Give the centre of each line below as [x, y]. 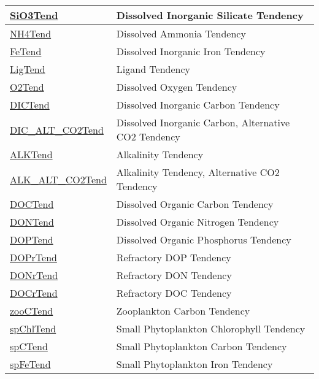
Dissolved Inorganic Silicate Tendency [210, 15]
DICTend [30, 105]
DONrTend [34, 275]
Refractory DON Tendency [174, 275]
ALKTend [31, 154]
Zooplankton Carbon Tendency [183, 311]
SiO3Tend [34, 15]
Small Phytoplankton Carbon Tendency [202, 346]
